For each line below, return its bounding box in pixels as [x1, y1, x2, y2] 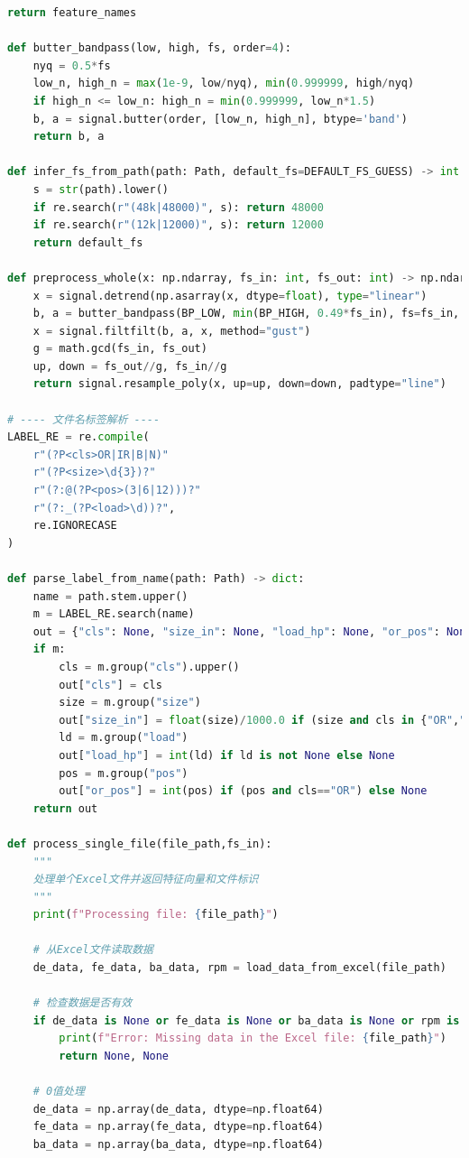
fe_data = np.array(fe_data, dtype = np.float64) [32, 1120, 324, 1134]
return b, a [32, 130, 105, 144]
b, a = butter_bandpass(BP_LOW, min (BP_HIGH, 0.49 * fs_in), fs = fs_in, [32, 307, 460, 320]
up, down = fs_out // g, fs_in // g [32, 359, 227, 373]
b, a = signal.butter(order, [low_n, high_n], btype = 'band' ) [32, 112, 408, 125]
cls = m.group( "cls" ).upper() [59, 660, 240, 673]
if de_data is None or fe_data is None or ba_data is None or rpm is [32, 1014, 460, 1027]
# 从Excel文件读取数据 [32, 943, 153, 957]
